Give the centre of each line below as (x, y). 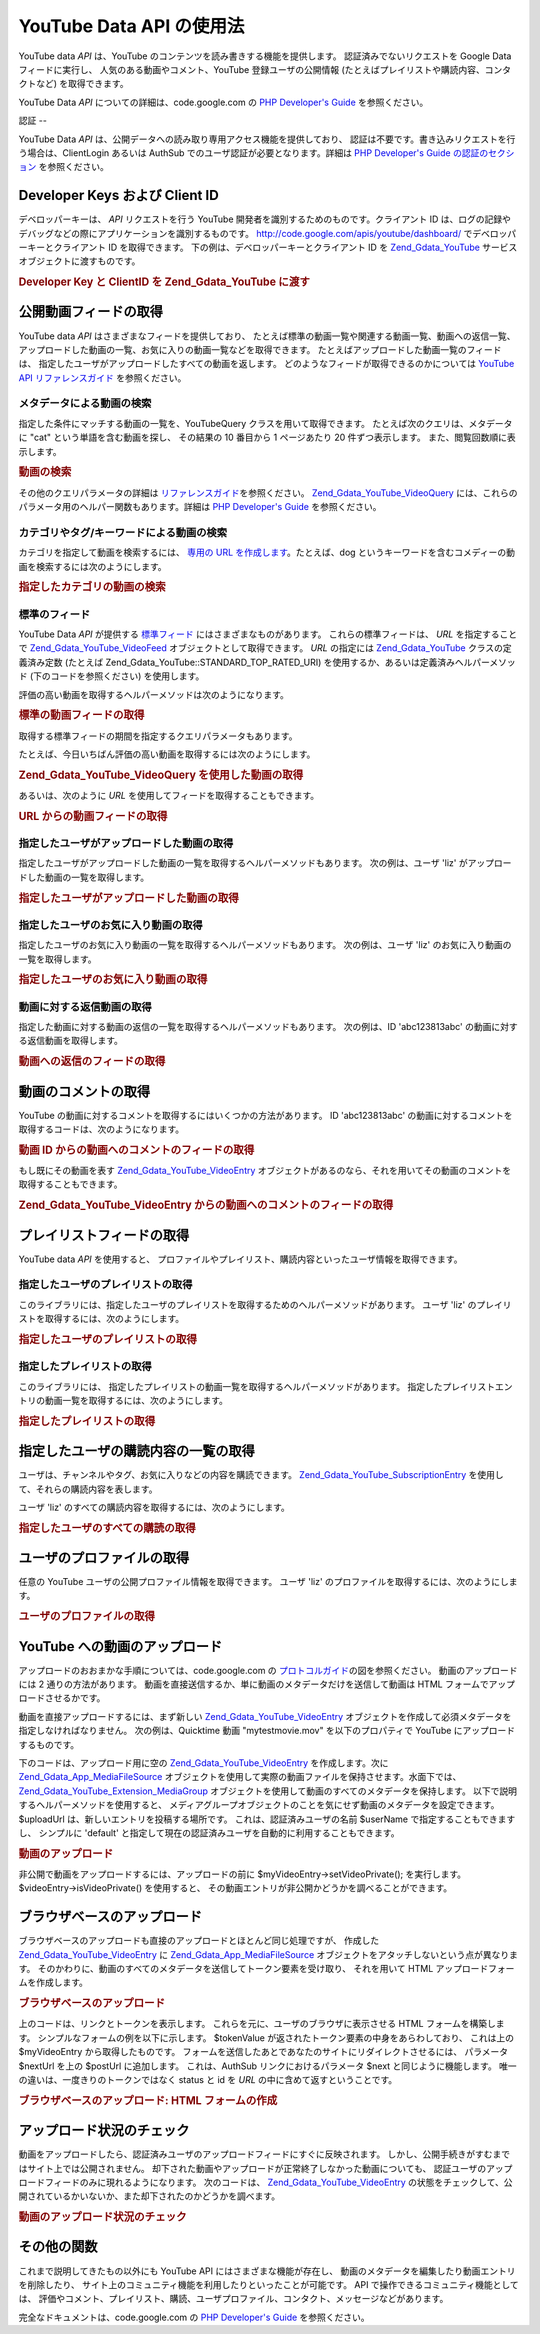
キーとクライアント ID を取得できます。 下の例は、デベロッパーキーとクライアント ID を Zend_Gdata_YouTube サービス (272, 247)
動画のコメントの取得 (84, 1091)
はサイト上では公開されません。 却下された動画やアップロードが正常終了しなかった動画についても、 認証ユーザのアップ (265, 2168)
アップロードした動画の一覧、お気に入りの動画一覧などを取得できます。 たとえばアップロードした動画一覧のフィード (260, 349)
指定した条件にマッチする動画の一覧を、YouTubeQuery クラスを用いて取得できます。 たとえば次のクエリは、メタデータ (265, 423)
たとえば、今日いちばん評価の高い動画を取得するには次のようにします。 (167, 754)
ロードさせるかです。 (62, 1698)
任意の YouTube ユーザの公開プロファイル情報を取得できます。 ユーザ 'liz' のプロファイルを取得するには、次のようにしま (268, 1582)
